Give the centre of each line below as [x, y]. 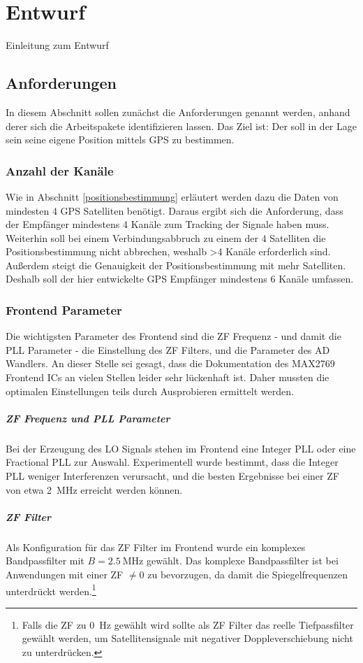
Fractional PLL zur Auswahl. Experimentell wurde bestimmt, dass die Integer [172, 462]
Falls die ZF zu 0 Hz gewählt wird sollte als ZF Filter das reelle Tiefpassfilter [188, 624]
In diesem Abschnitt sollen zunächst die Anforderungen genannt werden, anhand [178, 112]
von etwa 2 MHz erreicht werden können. [94, 489]
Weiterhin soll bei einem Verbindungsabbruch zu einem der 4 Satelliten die [166, 237]
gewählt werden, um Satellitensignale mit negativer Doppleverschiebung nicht [187, 638]
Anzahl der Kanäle [60, 170]
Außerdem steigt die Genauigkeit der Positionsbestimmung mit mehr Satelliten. [176, 265]
